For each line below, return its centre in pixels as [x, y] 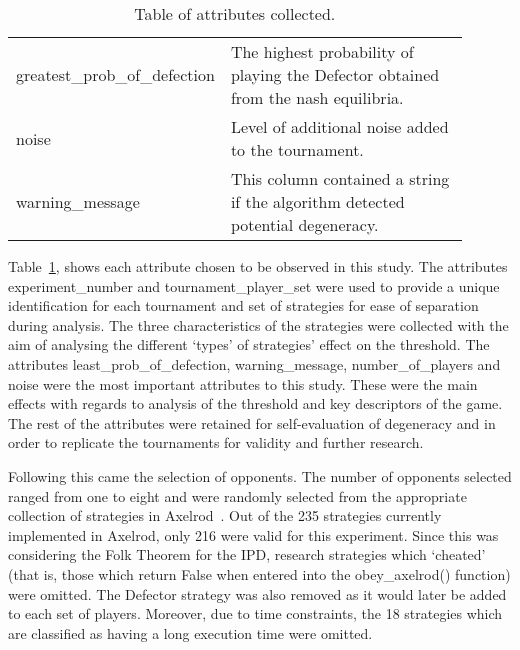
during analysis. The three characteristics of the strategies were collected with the [258, 324]
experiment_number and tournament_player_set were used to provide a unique [254, 285]
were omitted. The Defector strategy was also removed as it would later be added [257, 593]
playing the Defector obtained [335, 74]
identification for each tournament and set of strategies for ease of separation [243, 305]
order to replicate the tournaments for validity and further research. [216, 442]
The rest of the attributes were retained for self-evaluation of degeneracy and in [252, 422]
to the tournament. [297, 149]
